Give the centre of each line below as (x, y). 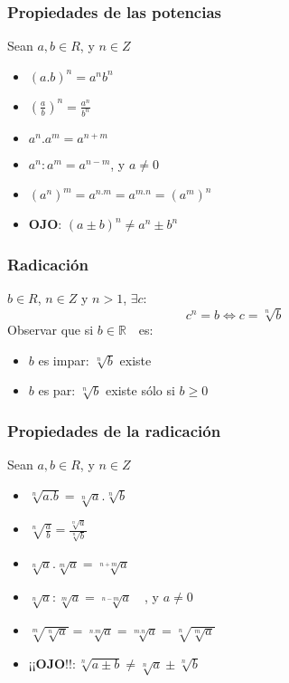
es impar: (64, 360)
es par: (57, 390)
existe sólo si (140, 390)
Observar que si (51, 330)
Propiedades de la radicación (114, 430)
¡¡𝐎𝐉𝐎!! (50, 664)
